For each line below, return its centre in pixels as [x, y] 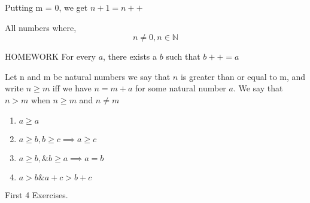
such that [183, 56]
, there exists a [130, 56]
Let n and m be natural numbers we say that [88, 76]
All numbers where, [41, 27]
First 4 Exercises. [37, 194]
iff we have [72, 88]
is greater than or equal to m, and [243, 76]
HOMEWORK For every [50, 56]
